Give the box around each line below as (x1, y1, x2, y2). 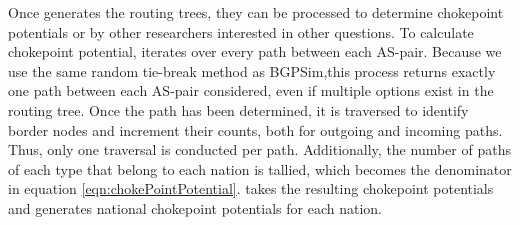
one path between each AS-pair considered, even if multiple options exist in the (8, 80, 494, 101)
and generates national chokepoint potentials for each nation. (8, 197, 382, 218)
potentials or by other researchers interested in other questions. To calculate (8, 21, 474, 42)
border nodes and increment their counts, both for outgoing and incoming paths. (8, 119, 503, 140)
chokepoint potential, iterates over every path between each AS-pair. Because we (8, 41, 502, 62)
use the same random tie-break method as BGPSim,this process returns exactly (8, 60, 496, 81)
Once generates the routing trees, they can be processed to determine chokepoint (8, 2, 504, 22)
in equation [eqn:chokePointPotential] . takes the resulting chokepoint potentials (8, 178, 494, 199)
